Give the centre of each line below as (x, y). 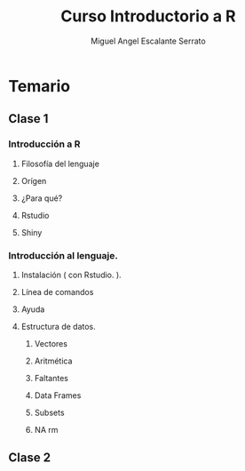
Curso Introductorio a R (148, 16)
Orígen (34, 180)
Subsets (49, 412)
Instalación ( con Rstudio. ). (71, 275)
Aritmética (53, 361)
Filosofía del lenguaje (60, 164)
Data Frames (58, 395)
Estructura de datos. (59, 326)
